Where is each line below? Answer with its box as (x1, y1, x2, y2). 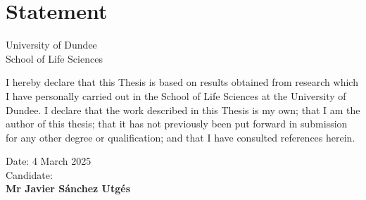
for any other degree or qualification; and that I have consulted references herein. (6, 130, 355, 144)
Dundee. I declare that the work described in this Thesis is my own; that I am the (6, 102, 360, 117)
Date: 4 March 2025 (6, 154, 91, 168)
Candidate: (6, 167, 53, 182)
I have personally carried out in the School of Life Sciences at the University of (6, 88, 346, 103)
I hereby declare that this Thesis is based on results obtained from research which (6, 75, 358, 89)
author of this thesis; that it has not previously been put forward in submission (6, 116, 348, 131)
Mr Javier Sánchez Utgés (6, 181, 131, 196)
